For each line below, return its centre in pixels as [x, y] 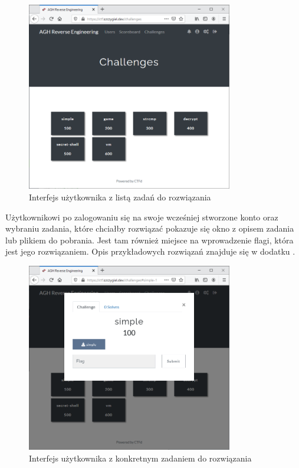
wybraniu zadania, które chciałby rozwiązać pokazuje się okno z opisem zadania [150, 228]
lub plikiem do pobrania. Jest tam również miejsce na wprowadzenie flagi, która [149, 240]
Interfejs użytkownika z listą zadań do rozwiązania [120, 197]
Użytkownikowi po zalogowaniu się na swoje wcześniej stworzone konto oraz [142, 217]
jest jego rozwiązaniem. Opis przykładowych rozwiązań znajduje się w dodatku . [150, 251]
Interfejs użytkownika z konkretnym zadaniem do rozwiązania [140, 458]
